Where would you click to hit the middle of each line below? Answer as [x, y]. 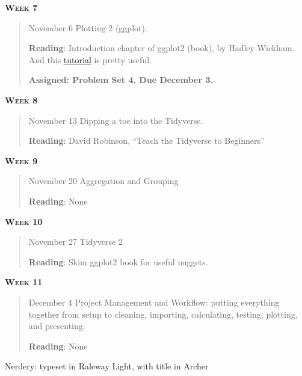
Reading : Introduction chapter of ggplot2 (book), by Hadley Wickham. [162, 48]
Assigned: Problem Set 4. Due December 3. [121, 80]
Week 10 [24, 221]
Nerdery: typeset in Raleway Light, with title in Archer [107, 366]
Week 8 [21, 100]
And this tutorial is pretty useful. [90, 59]
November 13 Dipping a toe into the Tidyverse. [116, 120]
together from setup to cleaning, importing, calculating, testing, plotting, [163, 314]
